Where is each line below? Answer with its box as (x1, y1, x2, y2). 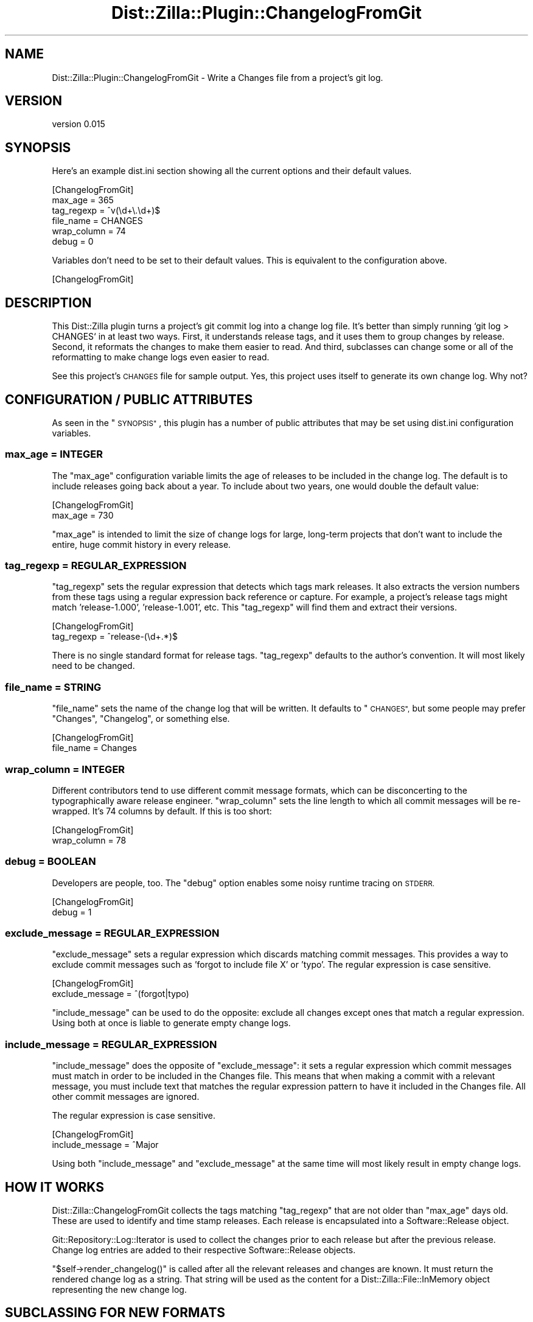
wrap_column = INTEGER (5, 763, 125, 775)
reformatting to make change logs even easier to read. (52, 352, 270, 363)
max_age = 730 (52, 509, 114, 520)
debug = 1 (52, 906, 92, 917)
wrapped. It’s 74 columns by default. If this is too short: (52, 805, 272, 816)
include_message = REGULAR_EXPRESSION (5, 1038, 217, 1051)
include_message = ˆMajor (52, 1139, 159, 1150)
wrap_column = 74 (52, 226, 126, 237)
